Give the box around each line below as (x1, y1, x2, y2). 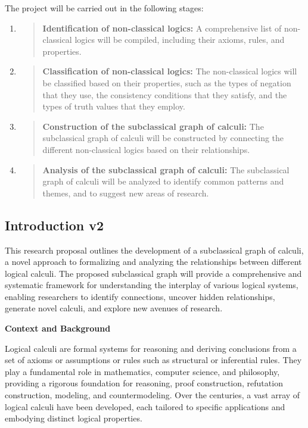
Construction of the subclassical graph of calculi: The (42, 120, 264, 132)
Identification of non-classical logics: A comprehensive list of (42, 21, 282, 34)
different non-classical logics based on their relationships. (42, 143, 250, 155)
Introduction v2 (5, 215, 104, 234)
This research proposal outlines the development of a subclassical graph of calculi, (5, 243, 304, 256)
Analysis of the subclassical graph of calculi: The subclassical (42, 163, 290, 176)
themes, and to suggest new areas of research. (42, 186, 209, 199)
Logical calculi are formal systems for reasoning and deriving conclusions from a (5, 342, 297, 354)
